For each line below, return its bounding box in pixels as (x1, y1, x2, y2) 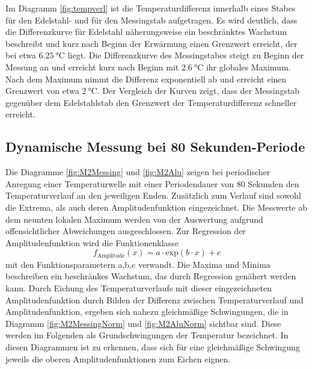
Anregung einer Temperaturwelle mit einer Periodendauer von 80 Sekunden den (5, 177, 299, 190)
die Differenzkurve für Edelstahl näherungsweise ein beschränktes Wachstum (5, 25, 287, 38)
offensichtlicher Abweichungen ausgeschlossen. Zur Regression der (5, 225, 246, 237)
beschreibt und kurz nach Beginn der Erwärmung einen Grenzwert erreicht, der (5, 37, 298, 49)
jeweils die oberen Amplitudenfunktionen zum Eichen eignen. (5, 352, 231, 365)
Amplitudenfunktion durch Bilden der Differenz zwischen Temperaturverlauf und (5, 293, 304, 306)
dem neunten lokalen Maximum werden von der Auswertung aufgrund (5, 212, 263, 225)
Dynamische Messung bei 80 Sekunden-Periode (5, 137, 305, 156)
